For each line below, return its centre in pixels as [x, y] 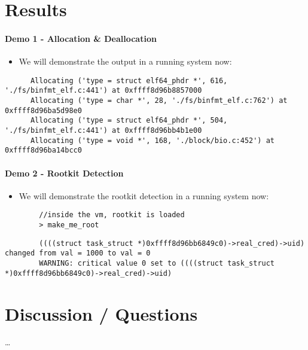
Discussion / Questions [101, 313]
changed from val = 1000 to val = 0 [78, 253]
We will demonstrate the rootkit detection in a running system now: [144, 195]
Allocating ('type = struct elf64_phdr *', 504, [129, 121]
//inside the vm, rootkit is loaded [112, 215]
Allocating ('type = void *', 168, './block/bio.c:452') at [153, 140]
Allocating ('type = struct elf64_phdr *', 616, [129, 80]
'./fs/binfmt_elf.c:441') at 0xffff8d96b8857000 [103, 91]
